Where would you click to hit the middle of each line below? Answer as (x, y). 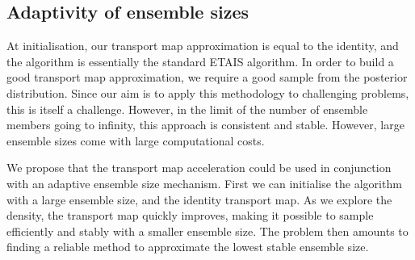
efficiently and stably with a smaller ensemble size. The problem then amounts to (207, 231)
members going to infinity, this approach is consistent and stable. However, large (205, 125)
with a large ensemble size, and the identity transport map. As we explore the (199, 199)
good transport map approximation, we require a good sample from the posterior (207, 77)
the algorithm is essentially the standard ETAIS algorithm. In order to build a (200, 61)
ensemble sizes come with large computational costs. (136, 140)
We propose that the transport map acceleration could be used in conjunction (199, 168)
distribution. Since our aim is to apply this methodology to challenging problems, (208, 92)
